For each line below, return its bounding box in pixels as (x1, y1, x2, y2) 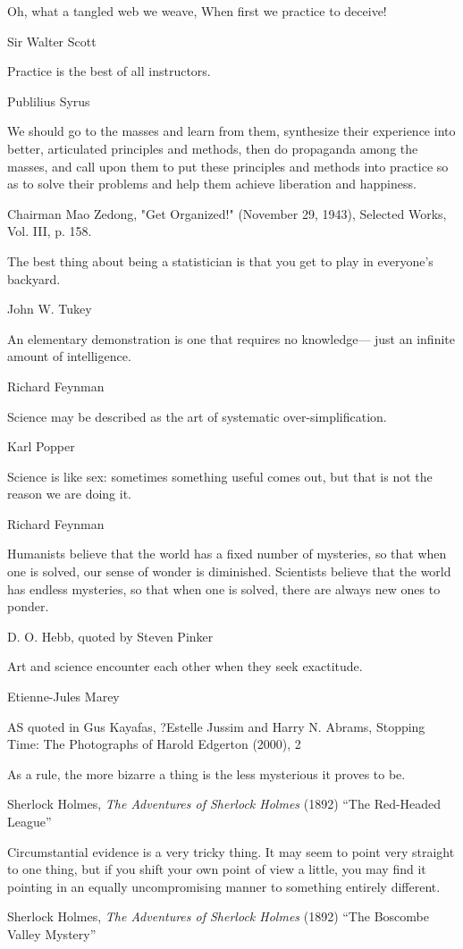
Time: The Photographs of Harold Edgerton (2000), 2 (7, 735, 301, 753)
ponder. (7, 597, 49, 616)
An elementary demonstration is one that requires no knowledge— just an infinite (7, 329, 455, 348)
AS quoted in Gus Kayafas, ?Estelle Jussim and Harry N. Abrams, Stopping (7, 717, 425, 735)
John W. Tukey (7, 299, 92, 318)
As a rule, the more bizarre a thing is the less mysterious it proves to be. (7, 764, 406, 783)
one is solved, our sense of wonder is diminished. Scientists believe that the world (7, 562, 451, 581)
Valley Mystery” (7, 924, 97, 943)
